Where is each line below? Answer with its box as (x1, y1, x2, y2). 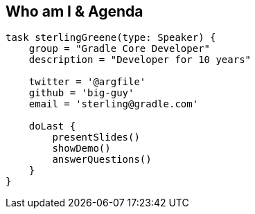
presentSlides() (52, 132, 140, 143)
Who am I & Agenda (6, 3, 143, 20)
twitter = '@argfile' (28, 76, 146, 88)
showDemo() (52, 143, 111, 154)
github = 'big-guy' (28, 87, 134, 99)
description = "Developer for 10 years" (28, 54, 252, 66)
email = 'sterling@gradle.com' (28, 98, 199, 110)
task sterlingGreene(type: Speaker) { (6, 32, 216, 44)
